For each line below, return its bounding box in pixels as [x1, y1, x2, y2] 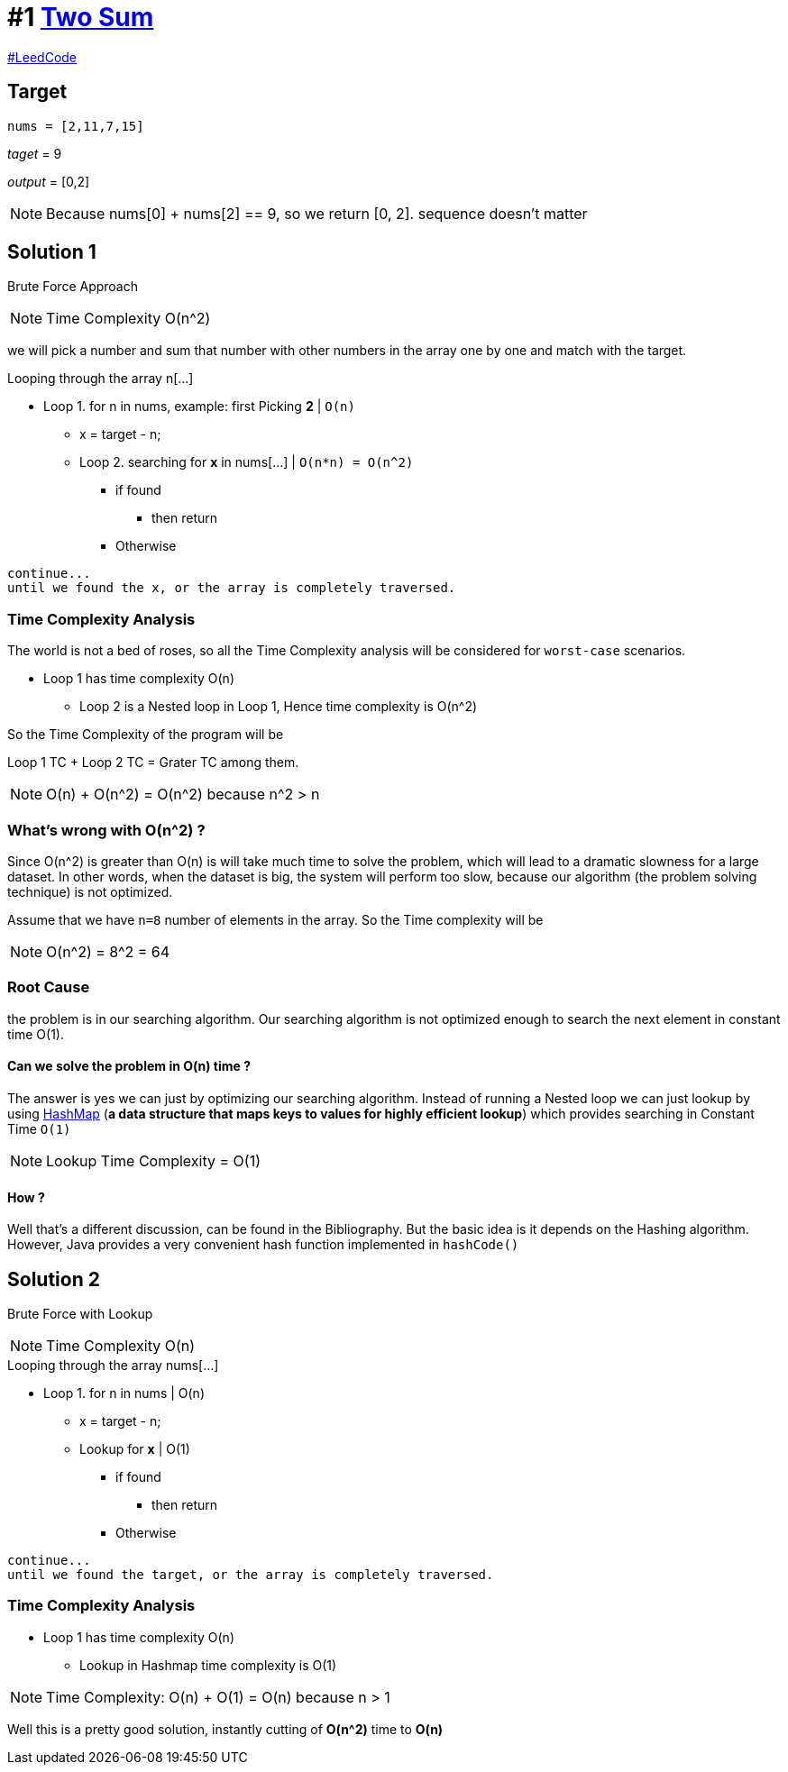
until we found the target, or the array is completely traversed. [7, 1566, 494, 1582]
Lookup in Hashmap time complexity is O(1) [79, 1657, 337, 1673]
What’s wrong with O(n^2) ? [7, 820, 206, 839]
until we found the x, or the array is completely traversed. [7, 580, 456, 596]
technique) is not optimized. [7, 883, 173, 900]
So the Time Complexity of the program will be [7, 726, 284, 743]
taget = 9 [7, 145, 62, 161]
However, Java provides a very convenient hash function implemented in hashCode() [7, 1237, 519, 1253]
